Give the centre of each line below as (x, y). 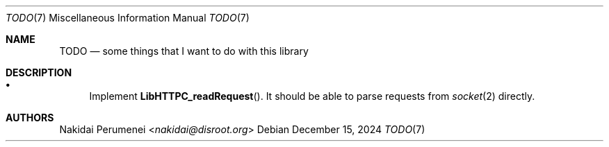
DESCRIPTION (39, 72)
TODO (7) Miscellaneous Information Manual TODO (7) (128, 18)
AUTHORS (30, 118)
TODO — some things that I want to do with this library (184, 51)
